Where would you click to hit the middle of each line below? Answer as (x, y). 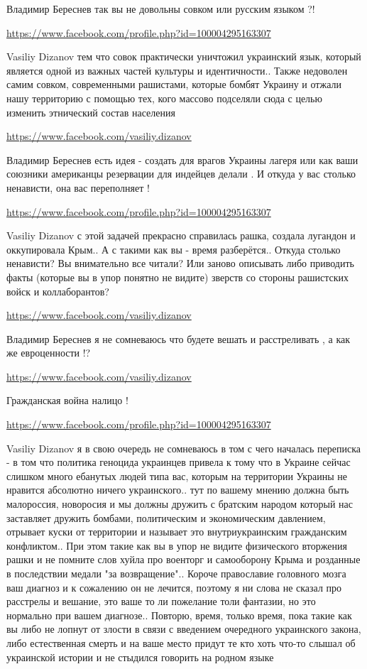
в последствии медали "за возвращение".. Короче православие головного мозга (176, 573)
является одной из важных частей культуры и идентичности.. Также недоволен (177, 70)
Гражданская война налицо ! (67, 400)
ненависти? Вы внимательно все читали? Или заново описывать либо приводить (180, 263)
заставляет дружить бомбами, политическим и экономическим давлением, (166, 517)
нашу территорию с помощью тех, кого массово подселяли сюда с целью (164, 98)
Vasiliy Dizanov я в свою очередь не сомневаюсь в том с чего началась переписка (183, 448)
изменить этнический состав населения (91, 112)
